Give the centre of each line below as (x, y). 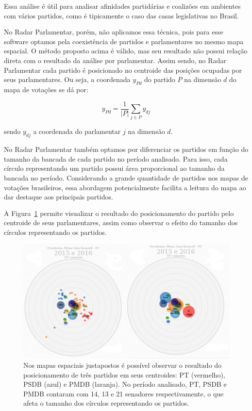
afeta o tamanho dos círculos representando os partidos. (106, 403)
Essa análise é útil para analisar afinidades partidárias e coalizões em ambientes (122, 6)
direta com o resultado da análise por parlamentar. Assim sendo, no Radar (115, 60)
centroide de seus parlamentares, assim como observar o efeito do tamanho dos (121, 222)
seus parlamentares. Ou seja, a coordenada (67, 79)
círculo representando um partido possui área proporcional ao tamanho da (114, 168)
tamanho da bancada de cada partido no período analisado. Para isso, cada (116, 158)
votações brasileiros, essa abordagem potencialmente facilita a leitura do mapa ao (125, 187)
